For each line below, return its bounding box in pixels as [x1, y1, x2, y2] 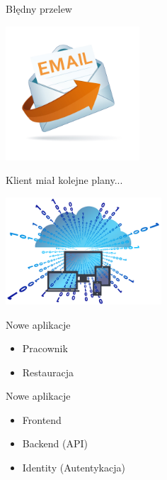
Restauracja [22, 364, 74, 379]
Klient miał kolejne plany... [6, 173, 123, 187]
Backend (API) [22, 436, 88, 451]
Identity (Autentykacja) [22, 460, 125, 475]
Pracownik [22, 341, 68, 356]
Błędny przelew [6, 1, 72, 16]
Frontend [22, 412, 62, 427]
